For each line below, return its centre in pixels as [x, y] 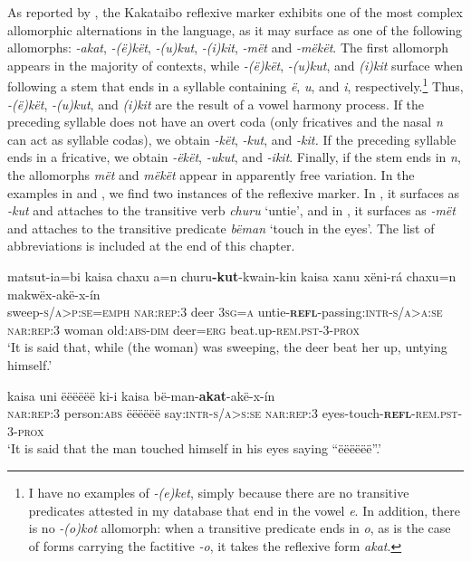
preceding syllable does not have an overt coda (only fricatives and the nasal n [225, 122]
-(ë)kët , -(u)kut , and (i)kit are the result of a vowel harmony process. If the [216, 104]
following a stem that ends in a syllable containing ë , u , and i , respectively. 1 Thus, [235, 85]
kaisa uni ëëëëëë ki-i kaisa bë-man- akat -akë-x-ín [141, 395]
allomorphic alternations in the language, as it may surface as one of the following [235, 29]
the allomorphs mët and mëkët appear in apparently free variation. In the [211, 175]
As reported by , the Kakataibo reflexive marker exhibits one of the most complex [235, 12]
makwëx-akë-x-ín [54, 294]
